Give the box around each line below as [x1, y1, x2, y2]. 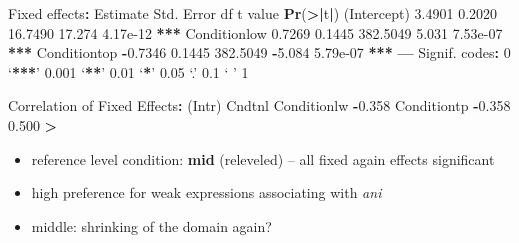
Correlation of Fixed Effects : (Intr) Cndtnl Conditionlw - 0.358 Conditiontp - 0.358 [8, 95, 511, 116]
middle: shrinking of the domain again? [31, 215, 272, 236]
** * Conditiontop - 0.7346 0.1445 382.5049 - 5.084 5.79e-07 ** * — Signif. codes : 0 [8, 42, 511, 63]
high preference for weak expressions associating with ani [31, 182, 382, 203]
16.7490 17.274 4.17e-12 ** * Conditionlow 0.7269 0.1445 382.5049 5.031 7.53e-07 [8, 22, 503, 43]
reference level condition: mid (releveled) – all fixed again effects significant [31, 148, 495, 169]
